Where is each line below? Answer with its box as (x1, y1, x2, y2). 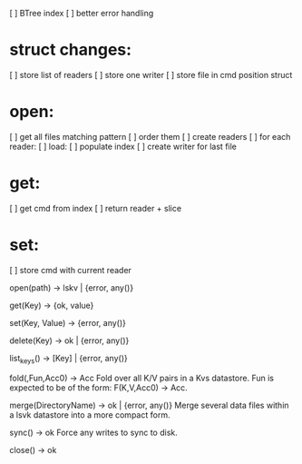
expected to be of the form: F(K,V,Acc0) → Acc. (9, 381, 188, 393)
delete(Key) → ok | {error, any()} (9, 335, 130, 346)
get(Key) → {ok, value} (9, 300, 94, 311)
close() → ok (9, 444, 57, 455)
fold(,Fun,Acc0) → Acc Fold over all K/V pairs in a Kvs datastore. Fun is (9, 372, 275, 383)
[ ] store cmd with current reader (9, 264, 132, 275)
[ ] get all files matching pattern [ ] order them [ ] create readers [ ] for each (9, 131, 291, 142)
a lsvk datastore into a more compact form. (9, 409, 170, 420)
